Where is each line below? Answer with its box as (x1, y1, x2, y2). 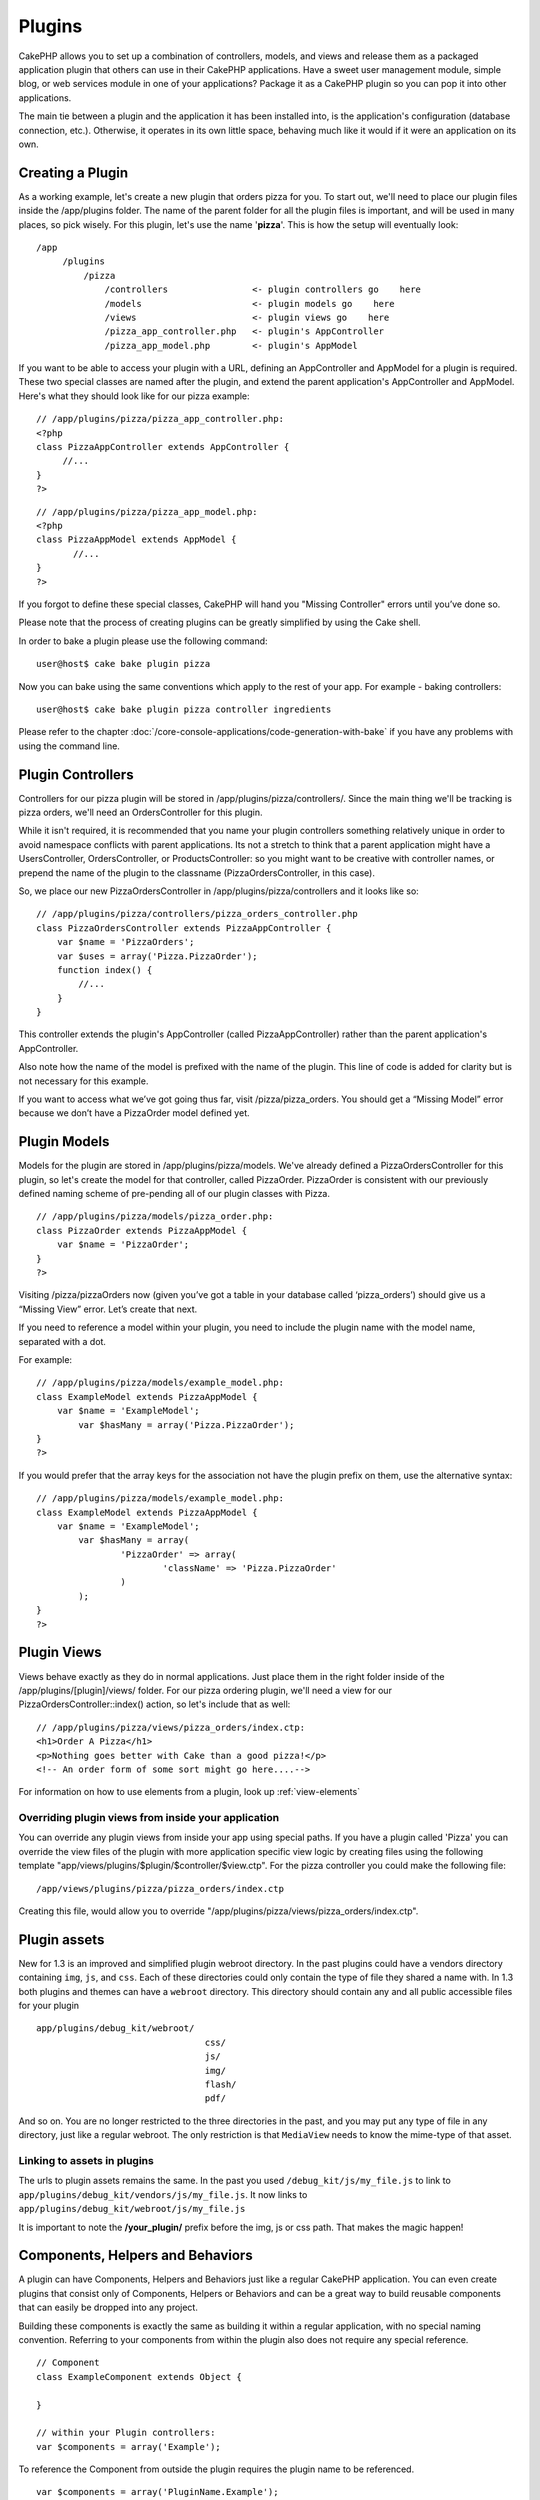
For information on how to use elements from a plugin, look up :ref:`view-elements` (18, 1786, 360, 1798)
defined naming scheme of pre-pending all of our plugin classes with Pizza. (18, 1188, 330, 1200)
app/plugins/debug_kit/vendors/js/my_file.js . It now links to (18, 2188, 308, 2200)
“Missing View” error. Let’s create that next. (18, 1303, 198, 1315)
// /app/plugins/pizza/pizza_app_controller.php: (36, 413, 285, 425)
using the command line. (18, 740, 120, 752)
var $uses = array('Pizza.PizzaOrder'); (56, 950, 259, 962)
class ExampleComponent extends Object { (36, 2371, 242, 2382)
